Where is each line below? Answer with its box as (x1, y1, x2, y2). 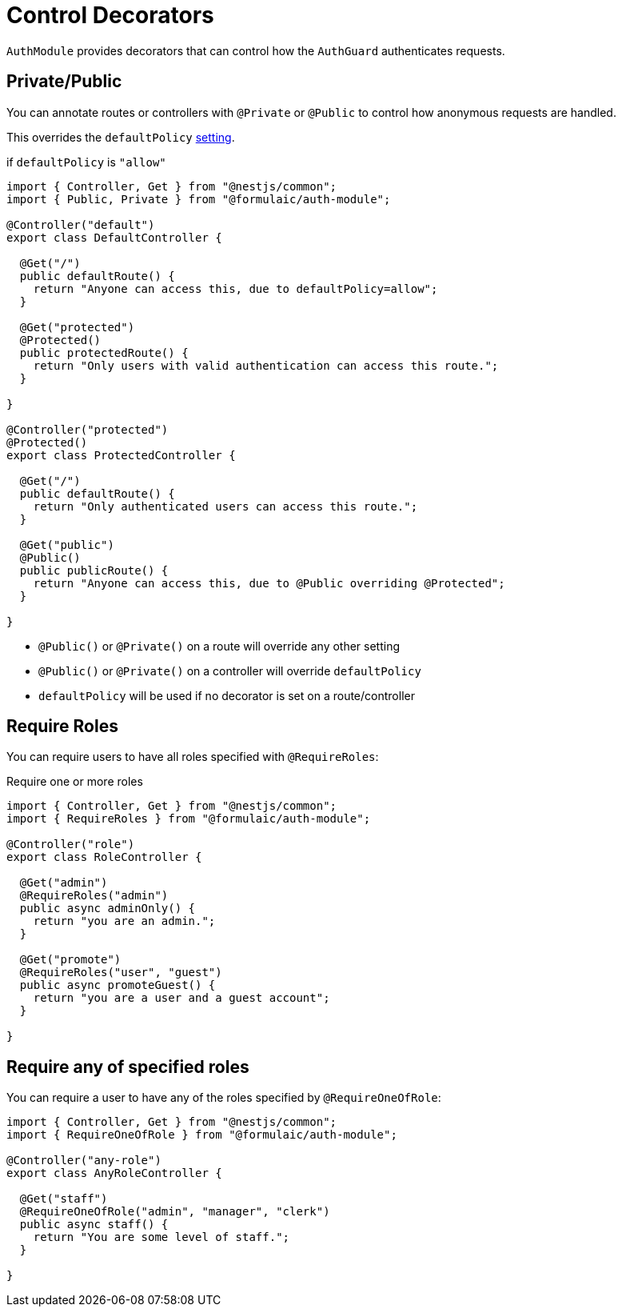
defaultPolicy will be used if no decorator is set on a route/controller (38, 688, 415, 703)
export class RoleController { (6, 851, 202, 864)
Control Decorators (6, 2, 214, 29)
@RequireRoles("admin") (19, 889, 169, 903)
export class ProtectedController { (6, 448, 236, 462)
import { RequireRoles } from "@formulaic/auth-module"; (6, 812, 371, 826)
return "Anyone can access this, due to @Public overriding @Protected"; (33, 576, 505, 590)
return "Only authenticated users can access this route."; (33, 499, 418, 513)
